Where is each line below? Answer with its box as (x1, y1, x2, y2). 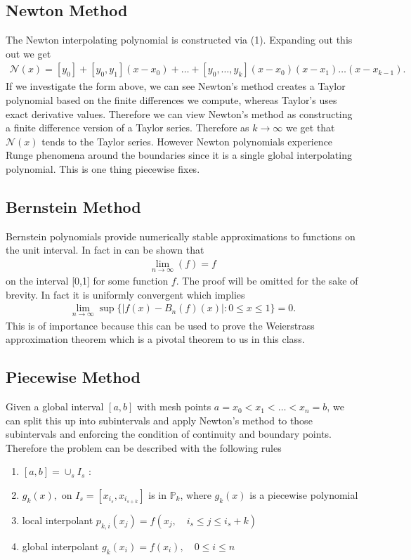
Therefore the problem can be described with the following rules (6, 440, 282, 455)
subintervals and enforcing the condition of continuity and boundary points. (6, 426, 332, 441)
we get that (285, 120, 335, 135)
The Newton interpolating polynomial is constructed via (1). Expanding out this (6, 32, 353, 47)
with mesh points (137, 399, 211, 414)
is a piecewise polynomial (249, 488, 358, 502)
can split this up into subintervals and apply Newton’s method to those (6, 412, 313, 427)
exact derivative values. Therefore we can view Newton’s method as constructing (6, 106, 353, 121)
